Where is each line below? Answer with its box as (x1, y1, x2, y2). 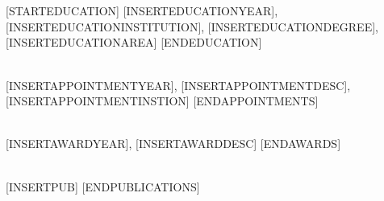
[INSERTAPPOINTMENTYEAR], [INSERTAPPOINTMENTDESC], (6, 76, 351, 93)
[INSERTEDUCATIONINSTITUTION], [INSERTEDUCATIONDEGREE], (6, 18, 378, 35)
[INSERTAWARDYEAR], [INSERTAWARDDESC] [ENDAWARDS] (6, 135, 341, 152)
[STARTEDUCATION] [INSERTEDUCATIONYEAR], (6, 2, 278, 19)
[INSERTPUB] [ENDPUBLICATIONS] (6, 178, 200, 195)
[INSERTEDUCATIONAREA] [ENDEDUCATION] (6, 34, 262, 51)
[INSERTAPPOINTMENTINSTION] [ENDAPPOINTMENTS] (6, 92, 319, 109)
